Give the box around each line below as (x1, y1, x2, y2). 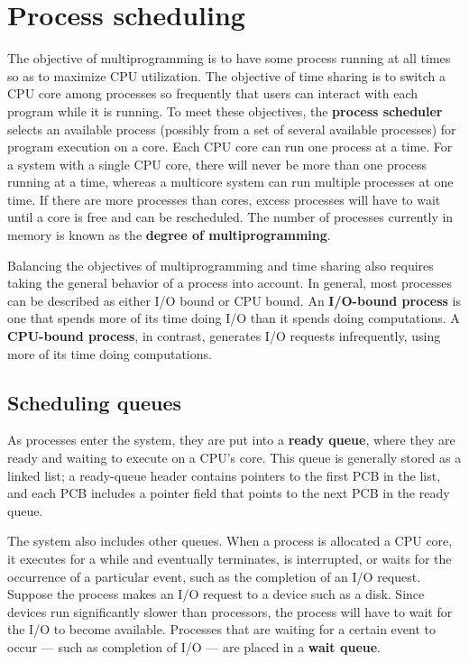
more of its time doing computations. (7, 344, 212, 363)
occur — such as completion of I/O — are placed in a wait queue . (7, 637, 382, 656)
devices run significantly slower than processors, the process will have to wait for (7, 602, 453, 621)
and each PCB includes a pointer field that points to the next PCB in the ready (7, 483, 450, 502)
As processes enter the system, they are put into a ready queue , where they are (7, 430, 455, 449)
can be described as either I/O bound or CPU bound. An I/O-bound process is (7, 290, 461, 309)
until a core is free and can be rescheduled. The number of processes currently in (7, 207, 454, 226)
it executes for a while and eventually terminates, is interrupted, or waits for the (7, 548, 452, 567)
